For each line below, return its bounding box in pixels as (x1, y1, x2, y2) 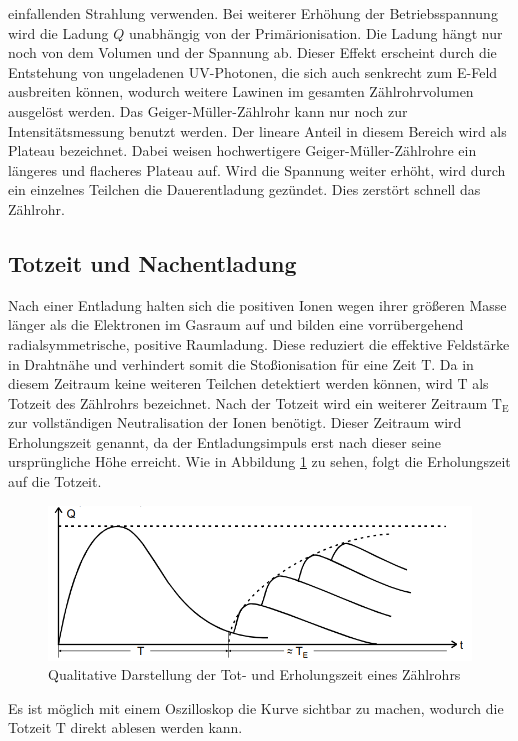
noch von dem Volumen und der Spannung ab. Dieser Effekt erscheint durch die (8, 42, 497, 63)
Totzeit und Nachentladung (8, 247, 297, 278)
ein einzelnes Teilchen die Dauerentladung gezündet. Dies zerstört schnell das (8, 179, 481, 200)
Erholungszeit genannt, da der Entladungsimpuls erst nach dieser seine (8, 431, 442, 452)
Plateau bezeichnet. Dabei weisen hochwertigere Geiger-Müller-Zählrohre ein (8, 140, 477, 161)
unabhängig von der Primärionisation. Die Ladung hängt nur (129, 22, 503, 43)
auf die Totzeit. (8, 471, 102, 492)
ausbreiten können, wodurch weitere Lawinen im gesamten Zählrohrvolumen (8, 81, 474, 102)
